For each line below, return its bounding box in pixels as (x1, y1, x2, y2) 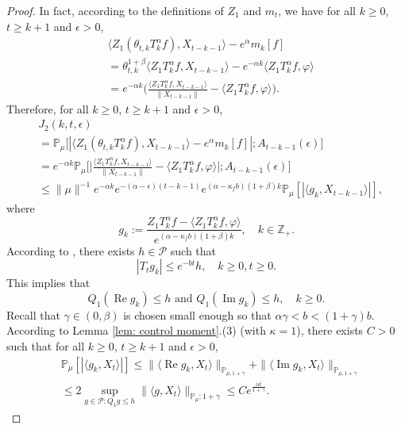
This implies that (6, 274, 91, 291)
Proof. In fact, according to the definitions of (6, 2, 224, 18)
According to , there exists (6, 242, 135, 259)
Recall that (6, 306, 60, 323)
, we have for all (278, 2, 356, 18)
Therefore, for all (6, 100, 89, 117)
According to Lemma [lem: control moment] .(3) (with (6, 322, 266, 339)
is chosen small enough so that (123, 306, 272, 323)
